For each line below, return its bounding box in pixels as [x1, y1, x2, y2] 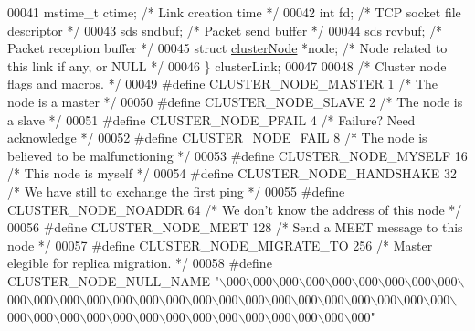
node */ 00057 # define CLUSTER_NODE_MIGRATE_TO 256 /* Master [7, 235, 433, 254]
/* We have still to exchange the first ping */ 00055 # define [7, 181, 345, 200]
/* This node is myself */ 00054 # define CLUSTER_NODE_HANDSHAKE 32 [7, 164, 458, 183]
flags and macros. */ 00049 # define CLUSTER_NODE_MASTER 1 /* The [7, 74, 438, 93]
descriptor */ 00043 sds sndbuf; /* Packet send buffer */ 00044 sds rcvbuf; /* [7, 20, 443, 39]
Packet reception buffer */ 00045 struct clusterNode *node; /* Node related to [7, 38, 448, 58]
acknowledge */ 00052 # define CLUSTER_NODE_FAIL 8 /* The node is [7, 128, 427, 147]
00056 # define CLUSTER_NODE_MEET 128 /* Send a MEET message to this [7, 218, 463, 237]
